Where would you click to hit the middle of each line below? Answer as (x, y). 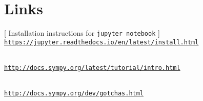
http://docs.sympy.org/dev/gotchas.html (74, 94)
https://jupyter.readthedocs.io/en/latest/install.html (101, 42)
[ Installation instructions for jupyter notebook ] (82, 33)
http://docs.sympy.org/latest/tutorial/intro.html (92, 68)
